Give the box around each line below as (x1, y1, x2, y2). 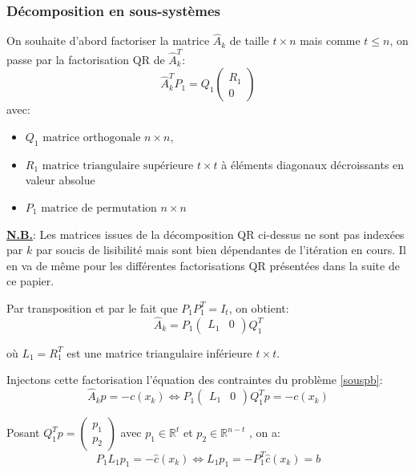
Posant (6, 424, 40, 441)
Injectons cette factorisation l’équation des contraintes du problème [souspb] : (6, 371, 383, 388)
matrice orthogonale (42, 131, 141, 144)
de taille (229, 32, 269, 49)
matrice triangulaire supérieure (42, 160, 194, 172)
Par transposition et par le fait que (6, 299, 178, 316)
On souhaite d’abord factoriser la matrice (6, 32, 210, 49)
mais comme (300, 32, 361, 49)
